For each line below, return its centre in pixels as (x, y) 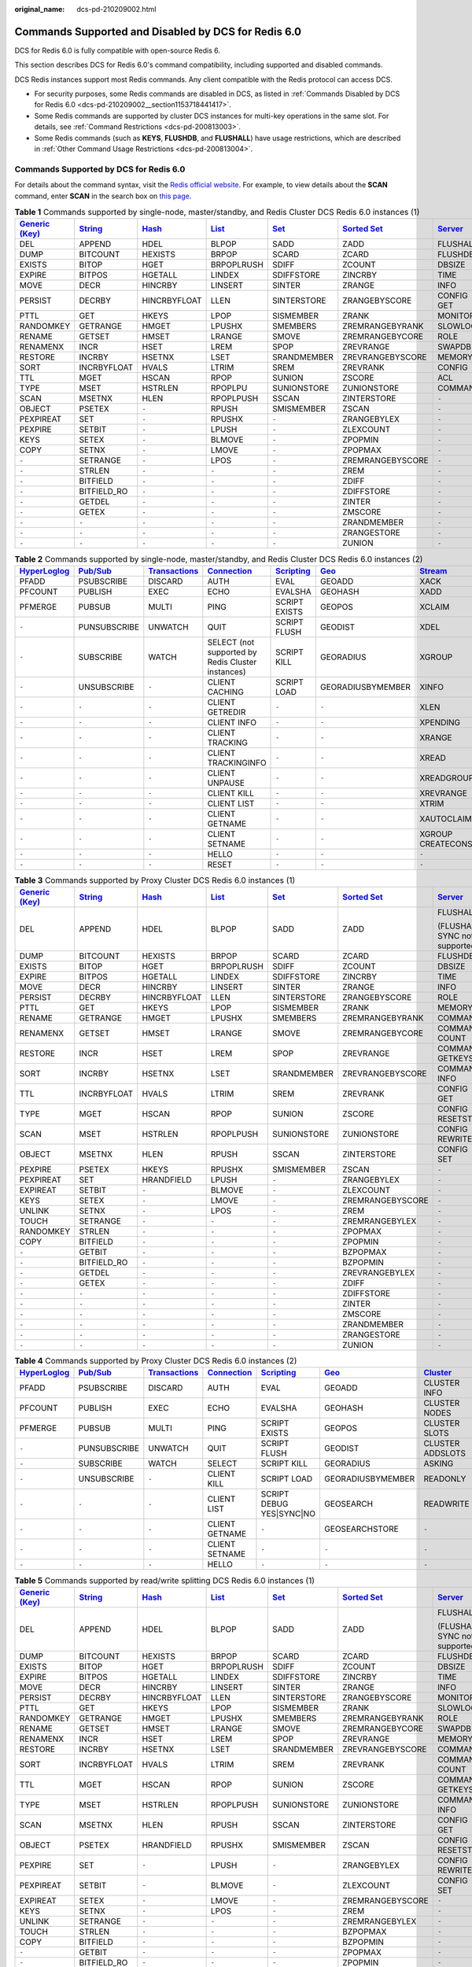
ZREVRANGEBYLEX (379, 1273)
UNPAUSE (226, 783)
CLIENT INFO (232, 722)
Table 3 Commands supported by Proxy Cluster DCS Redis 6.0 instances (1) (155, 880)
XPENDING (440, 722)
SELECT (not (231, 642)
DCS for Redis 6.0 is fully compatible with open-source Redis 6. (117, 50)
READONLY (445, 1479)
